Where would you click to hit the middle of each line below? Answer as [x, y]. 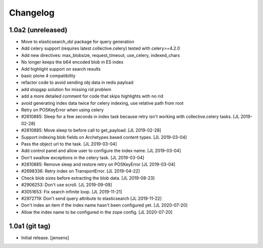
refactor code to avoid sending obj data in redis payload [77, 82]
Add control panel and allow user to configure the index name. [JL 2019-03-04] [101, 151]
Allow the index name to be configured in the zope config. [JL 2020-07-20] [97, 212]
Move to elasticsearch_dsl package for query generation [78, 42]
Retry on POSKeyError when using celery [63, 110]
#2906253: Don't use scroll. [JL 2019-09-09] [66, 185]
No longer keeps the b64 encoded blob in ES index [72, 62]
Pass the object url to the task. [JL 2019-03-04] [69, 144]
